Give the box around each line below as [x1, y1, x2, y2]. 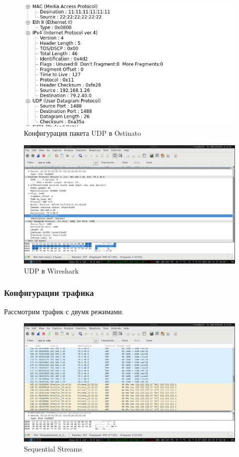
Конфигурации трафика [4, 286, 94, 299]
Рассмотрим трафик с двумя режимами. [4, 306, 124, 316]
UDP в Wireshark [24, 265, 79, 275]
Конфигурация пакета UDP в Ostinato [24, 128, 141, 138]
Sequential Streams [24, 443, 82, 454]
